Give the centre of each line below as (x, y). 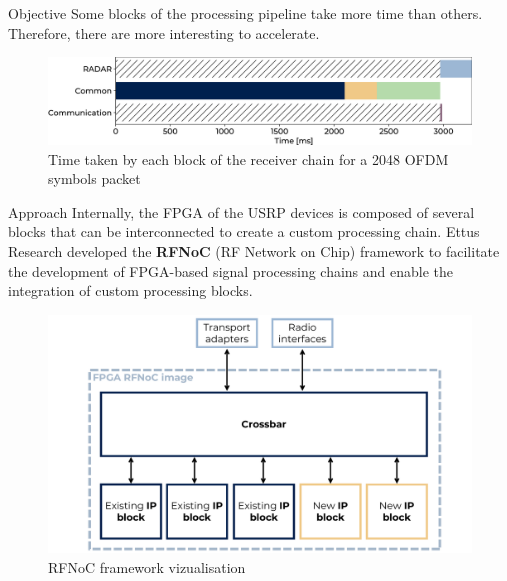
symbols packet (94, 178)
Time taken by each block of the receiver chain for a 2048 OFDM (248, 158)
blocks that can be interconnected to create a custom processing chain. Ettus (244, 231)
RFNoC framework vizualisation (147, 566)
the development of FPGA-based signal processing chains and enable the (231, 270)
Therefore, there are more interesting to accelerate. (164, 32)
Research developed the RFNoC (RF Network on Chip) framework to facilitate (254, 250)
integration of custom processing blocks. (130, 290)
